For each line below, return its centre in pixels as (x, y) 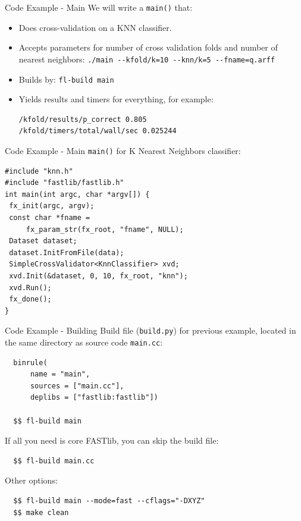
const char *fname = (50, 217)
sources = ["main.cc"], (77, 386)
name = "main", (60, 374)
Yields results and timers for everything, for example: (116, 99)
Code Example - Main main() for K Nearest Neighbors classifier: (123, 150)
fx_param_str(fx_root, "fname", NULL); (105, 229)
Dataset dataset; (43, 241)
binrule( (30, 362)
